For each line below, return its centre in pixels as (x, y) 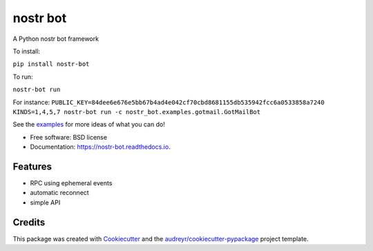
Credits (29, 222)
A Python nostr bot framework (56, 39)
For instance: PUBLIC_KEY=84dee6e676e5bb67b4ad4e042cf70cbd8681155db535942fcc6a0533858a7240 (169, 102)
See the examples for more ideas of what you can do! (89, 124)
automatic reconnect (59, 193)
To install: (27, 51)
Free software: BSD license (68, 137)
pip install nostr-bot (51, 64)
